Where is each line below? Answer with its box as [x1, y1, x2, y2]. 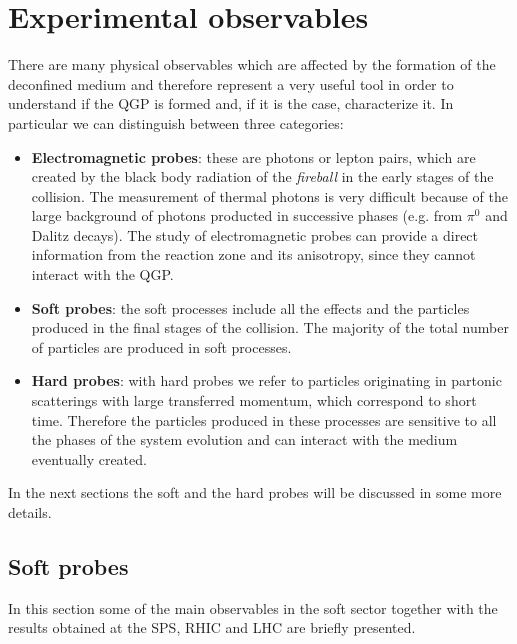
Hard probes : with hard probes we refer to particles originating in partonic [31, 370, 502, 391]
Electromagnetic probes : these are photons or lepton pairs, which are [31, 146, 476, 167]
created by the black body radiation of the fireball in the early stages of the [31, 166, 494, 187]
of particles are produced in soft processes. [31, 336, 292, 357]
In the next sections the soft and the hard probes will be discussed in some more [8, 482, 502, 503]
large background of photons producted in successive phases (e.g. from [31, 205, 463, 226]
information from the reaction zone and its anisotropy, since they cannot [31, 244, 476, 265]
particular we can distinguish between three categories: [8, 112, 344, 133]
